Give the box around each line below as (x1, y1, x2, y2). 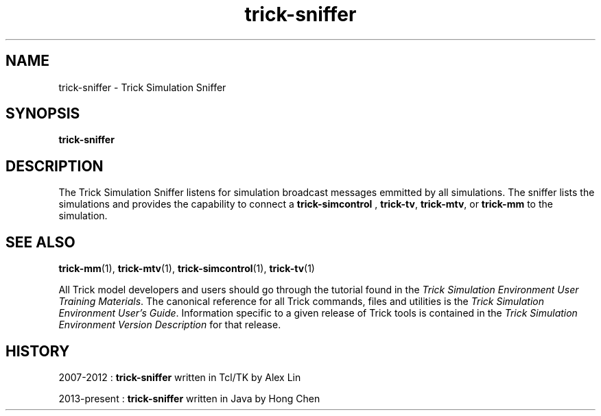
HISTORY (5, 342, 70, 360)
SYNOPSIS (5, 105, 80, 123)
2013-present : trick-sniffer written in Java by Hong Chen (58, 392, 320, 404)
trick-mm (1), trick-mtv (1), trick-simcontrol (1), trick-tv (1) (58, 262, 315, 275)
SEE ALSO (5, 233, 75, 251)
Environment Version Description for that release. (58, 319, 281, 331)
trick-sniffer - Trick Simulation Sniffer (58, 81, 226, 93)
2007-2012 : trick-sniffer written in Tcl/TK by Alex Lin (58, 371, 301, 383)
